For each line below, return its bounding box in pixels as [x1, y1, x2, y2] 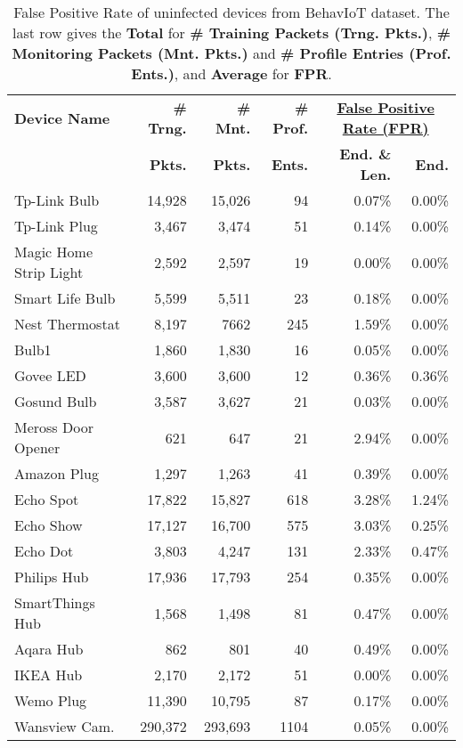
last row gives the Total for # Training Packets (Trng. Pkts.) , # [12, 22, 451, 43]
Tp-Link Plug [14, 215, 98, 236]
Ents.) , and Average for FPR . [131, 63, 332, 84]
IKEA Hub [14, 664, 83, 685]
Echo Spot [14, 489, 79, 509]
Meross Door [14, 417, 93, 437]
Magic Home [14, 241, 93, 262]
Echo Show [14, 515, 83, 535]
